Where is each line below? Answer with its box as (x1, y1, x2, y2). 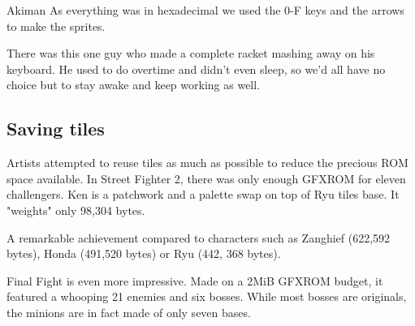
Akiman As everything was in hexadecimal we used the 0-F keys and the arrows (6, 2, 404, 18)
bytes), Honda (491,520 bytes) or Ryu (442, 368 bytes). (6, 245, 281, 262)
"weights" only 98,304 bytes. (6, 201, 145, 218)
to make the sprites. (6, 17, 106, 34)
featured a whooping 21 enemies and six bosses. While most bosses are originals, (6, 288, 407, 305)
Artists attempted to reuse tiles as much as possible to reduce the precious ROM (6, 154, 409, 171)
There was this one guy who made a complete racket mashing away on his (6, 45, 375, 62)
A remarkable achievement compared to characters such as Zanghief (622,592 (6, 229, 391, 246)
